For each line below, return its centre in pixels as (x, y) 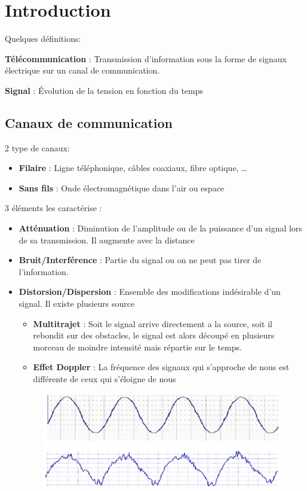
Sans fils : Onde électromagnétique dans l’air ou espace (122, 187)
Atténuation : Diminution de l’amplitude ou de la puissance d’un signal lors (160, 228)
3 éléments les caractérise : (53, 208)
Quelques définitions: (43, 39)
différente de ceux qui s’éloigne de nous (105, 379)
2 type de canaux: (37, 147)
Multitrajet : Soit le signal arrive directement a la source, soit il (153, 323)
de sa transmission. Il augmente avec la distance (107, 240)
